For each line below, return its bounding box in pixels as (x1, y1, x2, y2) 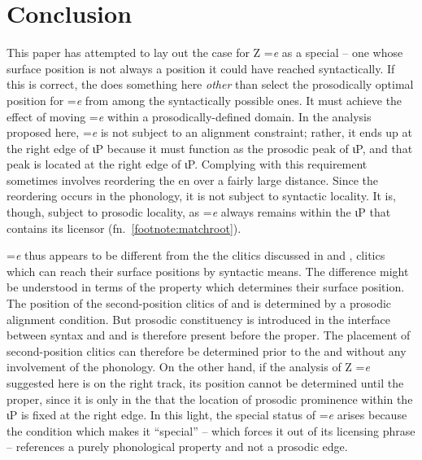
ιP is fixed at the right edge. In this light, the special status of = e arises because (7, 406, 407, 423)
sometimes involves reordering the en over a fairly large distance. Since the (7, 171, 379, 188)
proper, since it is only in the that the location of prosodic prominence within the (7, 390, 413, 407)
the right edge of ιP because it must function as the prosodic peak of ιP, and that (7, 139, 413, 156)
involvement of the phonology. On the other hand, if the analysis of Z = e (7, 358, 370, 375)
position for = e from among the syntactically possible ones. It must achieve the (7, 91, 402, 108)
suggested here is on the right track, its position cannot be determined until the (7, 375, 404, 391)
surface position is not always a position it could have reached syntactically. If (7, 59, 395, 77)
